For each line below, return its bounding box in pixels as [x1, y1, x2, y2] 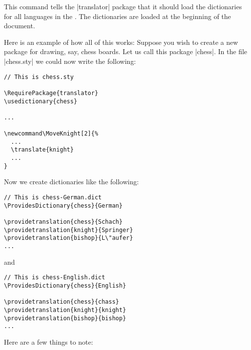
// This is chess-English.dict [4, 274, 105, 281]
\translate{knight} [11, 146, 74, 154]
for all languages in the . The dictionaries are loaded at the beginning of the [4, 11, 231, 21]
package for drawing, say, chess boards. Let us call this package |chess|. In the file [4, 46, 248, 57]
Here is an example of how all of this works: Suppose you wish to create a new [4, 37, 238, 47]
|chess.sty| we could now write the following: [4, 56, 136, 66]
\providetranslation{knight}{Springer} [4, 226, 133, 233]
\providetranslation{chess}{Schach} [4, 218, 123, 225]
